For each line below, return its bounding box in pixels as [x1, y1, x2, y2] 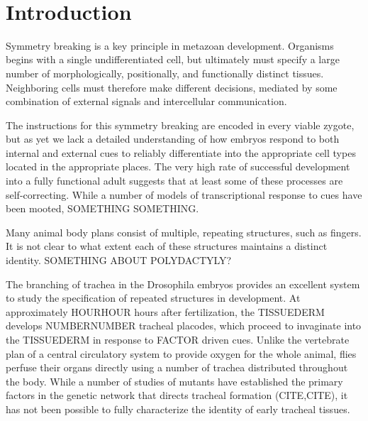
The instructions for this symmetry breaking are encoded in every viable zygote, [6, 117, 355, 132]
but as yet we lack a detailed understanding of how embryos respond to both [6, 131, 340, 146]
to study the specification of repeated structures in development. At [6, 290, 301, 305]
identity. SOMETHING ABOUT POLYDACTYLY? [6, 253, 232, 268]
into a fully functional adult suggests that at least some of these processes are [6, 173, 343, 188]
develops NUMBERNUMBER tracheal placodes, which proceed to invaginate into [6, 318, 362, 333]
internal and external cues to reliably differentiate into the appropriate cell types [6, 145, 356, 160]
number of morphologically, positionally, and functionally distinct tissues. [6, 65, 324, 80]
